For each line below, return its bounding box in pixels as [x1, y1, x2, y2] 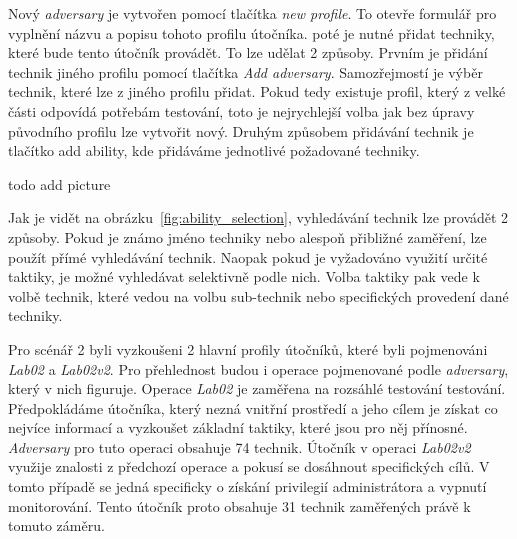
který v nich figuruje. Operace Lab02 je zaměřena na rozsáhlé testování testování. [8, 378, 506, 399]
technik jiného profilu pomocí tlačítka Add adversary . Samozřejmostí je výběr [8, 61, 483, 82]
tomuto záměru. [8, 515, 105, 536]
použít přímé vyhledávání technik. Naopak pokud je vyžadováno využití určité [8, 246, 488, 267]
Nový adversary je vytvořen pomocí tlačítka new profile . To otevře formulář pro [8, 3, 497, 23]
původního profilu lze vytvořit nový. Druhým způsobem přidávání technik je [8, 120, 474, 141]
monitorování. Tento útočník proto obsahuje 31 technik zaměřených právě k [8, 495, 471, 516]
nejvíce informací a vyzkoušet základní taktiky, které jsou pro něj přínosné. [8, 417, 468, 438]
